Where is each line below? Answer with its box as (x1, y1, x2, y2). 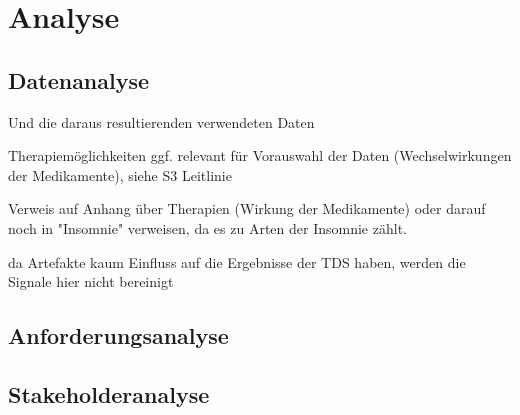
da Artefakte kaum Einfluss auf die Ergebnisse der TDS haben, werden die (8, 251, 466, 272)
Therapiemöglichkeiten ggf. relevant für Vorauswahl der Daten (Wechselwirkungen (8, 145, 512, 166)
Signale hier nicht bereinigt (8, 271, 174, 292)
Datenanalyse (8, 64, 150, 95)
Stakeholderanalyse (8, 378, 210, 409)
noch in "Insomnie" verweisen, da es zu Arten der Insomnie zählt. (8, 217, 407, 238)
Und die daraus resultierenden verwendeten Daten (8, 111, 315, 132)
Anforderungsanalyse (8, 320, 229, 351)
